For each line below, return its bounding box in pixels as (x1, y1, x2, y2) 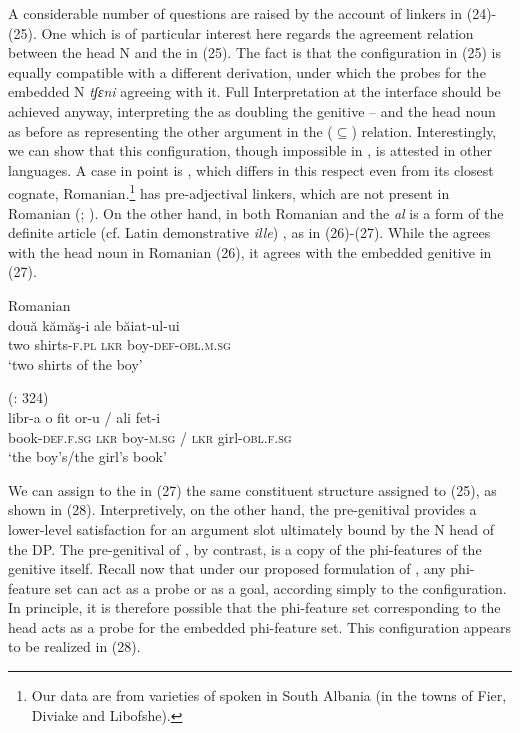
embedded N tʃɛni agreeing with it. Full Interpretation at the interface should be (8, 81, 501, 102)
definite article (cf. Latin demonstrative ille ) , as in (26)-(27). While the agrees (8, 222, 491, 243)
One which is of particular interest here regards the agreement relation (41, 22, 474, 43)
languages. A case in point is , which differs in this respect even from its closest (8, 159, 494, 180)
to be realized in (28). (8, 636, 141, 657)
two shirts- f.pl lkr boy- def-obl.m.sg (8, 334, 231, 355)
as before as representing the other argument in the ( (8, 120, 333, 141)
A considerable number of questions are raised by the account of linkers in (8, 3, 463, 23)
